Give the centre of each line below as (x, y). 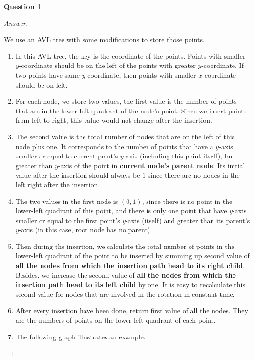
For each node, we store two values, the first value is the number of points (126, 101)
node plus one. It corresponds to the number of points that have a (114, 146)
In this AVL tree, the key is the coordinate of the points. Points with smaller (130, 56)
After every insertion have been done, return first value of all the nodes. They (132, 310)
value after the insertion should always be (78, 175)
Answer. (16, 23)
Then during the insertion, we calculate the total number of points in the (125, 246)
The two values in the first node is (67, 201)
